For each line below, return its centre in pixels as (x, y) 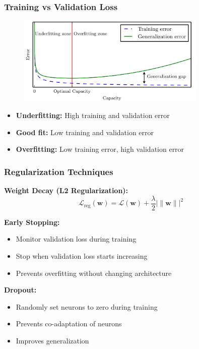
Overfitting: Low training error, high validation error (100, 149)
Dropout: (20, 290)
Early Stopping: (32, 222)
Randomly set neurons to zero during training (87, 306)
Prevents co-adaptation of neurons (69, 324)
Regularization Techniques (59, 171)
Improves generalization (52, 340)
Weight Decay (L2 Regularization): (66, 190)
